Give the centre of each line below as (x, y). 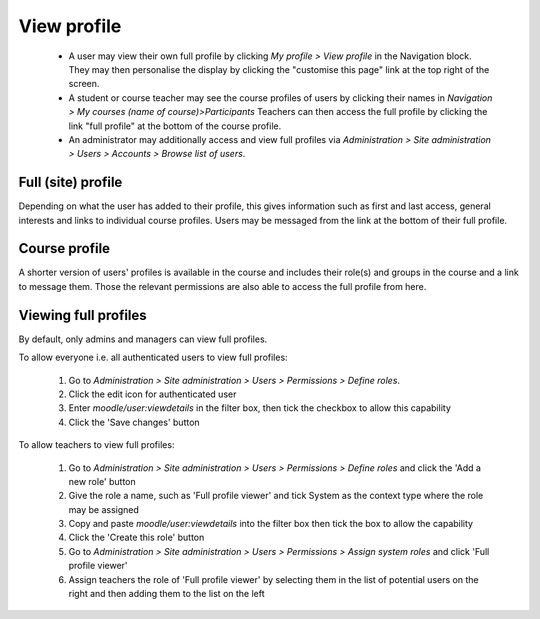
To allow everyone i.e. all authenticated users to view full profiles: (153, 357)
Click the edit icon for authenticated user (152, 394)
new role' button (102, 481)
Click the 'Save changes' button (134, 422)
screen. (84, 84)
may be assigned (104, 509)
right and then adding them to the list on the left (166, 594)
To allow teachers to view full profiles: (96, 445)
